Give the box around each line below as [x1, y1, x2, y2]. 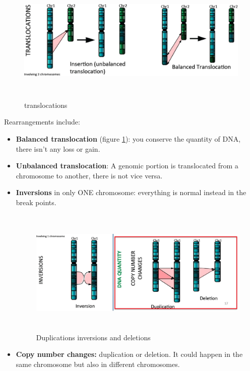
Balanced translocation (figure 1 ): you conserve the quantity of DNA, [16, 134, 241, 144]
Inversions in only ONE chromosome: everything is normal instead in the [16, 187, 246, 198]
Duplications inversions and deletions [36, 332, 151, 342]
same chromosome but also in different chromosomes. [16, 358, 180, 369]
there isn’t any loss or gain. [16, 143, 100, 154]
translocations [24, 99, 68, 110]
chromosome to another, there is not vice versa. [16, 170, 163, 180]
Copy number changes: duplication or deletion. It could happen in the [16, 349, 243, 359]
